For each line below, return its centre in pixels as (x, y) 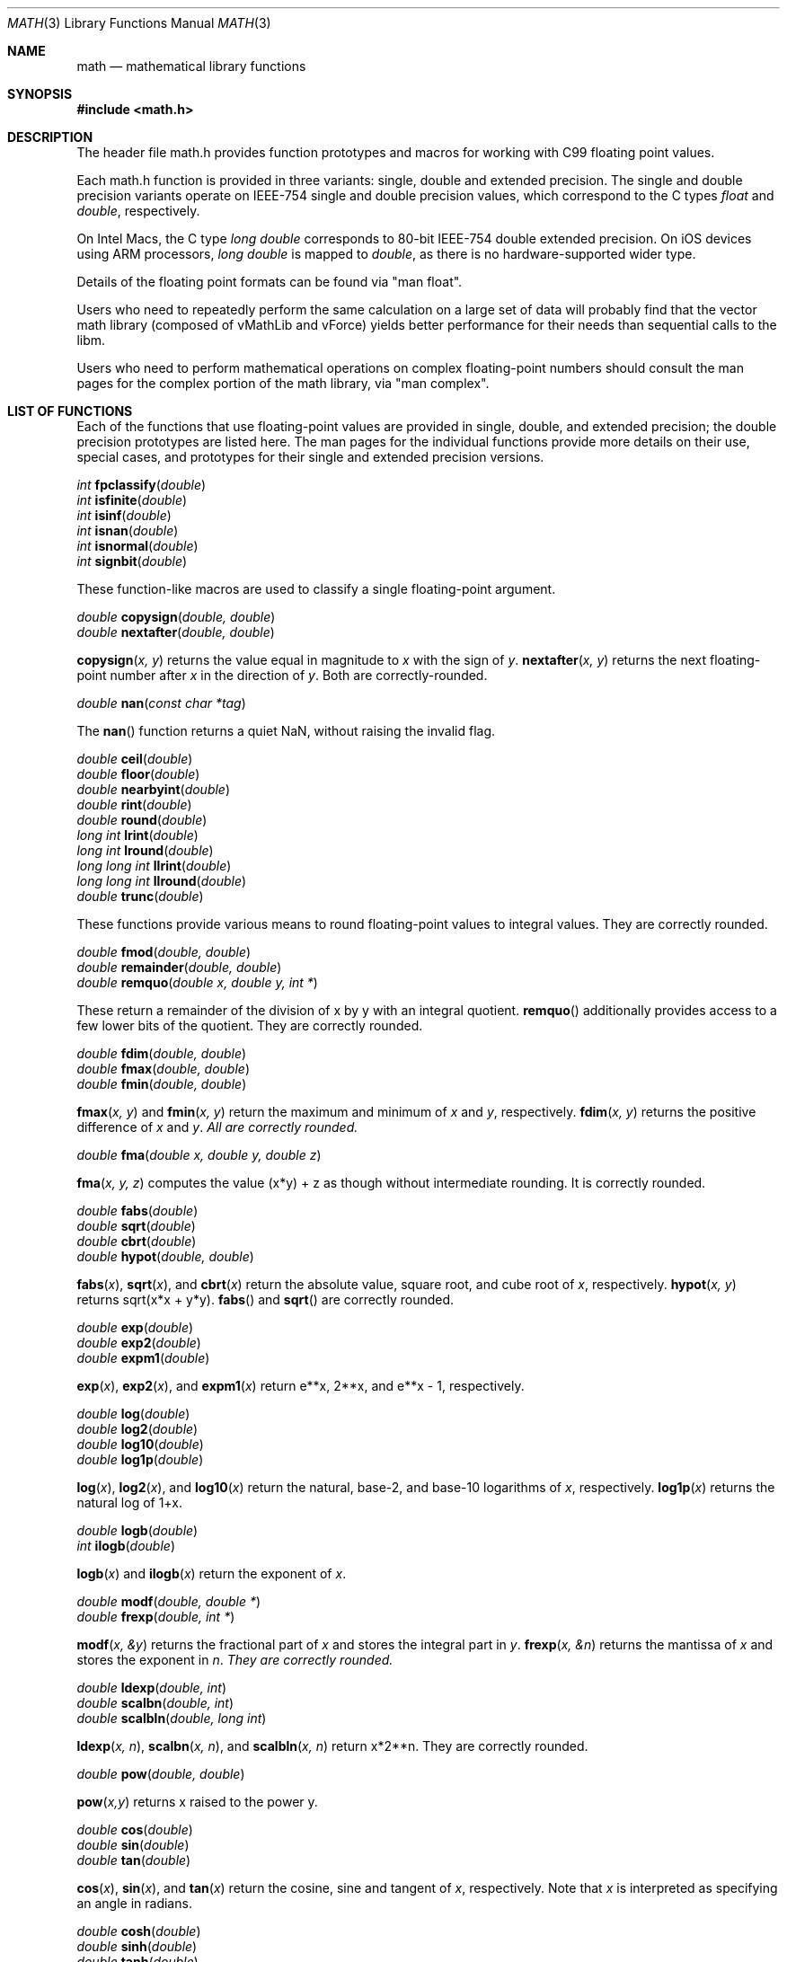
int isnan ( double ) (128, 530)
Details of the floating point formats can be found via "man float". (270, 282)
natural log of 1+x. (129, 1502)
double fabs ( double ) (137, 1211)
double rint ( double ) (134, 804)
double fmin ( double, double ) (162, 1084)
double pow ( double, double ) (161, 1774)
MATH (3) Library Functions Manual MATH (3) (139, 23)
